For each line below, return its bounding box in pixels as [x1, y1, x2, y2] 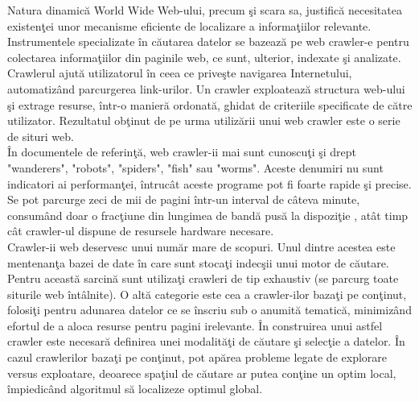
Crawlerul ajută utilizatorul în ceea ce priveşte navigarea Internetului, [7, 64, 352, 81]
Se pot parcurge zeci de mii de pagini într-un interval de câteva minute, [7, 191, 360, 208]
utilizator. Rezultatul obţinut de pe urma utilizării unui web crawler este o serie [7, 112, 401, 129]
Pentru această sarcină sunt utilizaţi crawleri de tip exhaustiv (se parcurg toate [7, 270, 399, 287]
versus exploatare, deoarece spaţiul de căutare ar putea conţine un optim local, [7, 364, 396, 381]
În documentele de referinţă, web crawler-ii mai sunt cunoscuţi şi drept [7, 143, 357, 160]
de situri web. [7, 127, 74, 144]
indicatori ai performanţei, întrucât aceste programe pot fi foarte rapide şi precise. [7, 175, 412, 192]
